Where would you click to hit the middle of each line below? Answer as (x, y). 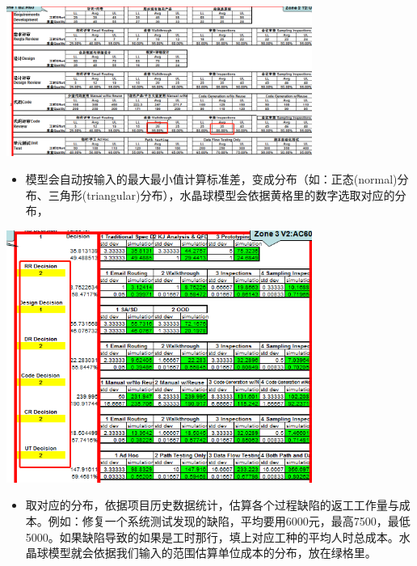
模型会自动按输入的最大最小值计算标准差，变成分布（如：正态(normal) (211, 178)
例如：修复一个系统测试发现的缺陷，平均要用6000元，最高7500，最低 (229, 520)
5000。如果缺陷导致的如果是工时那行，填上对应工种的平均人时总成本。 (212, 536)
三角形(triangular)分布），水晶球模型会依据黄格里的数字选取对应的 (221, 194)
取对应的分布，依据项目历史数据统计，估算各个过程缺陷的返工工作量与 (212, 505)
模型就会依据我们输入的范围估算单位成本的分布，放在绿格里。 (212, 553)
